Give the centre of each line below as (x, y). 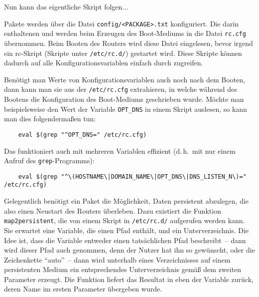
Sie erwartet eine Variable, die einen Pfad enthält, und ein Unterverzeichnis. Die (127, 230)
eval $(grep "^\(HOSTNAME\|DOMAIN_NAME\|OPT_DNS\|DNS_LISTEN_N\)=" (132, 176)
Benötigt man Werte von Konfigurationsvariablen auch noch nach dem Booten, (125, 79)
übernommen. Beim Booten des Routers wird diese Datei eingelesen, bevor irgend (129, 43)
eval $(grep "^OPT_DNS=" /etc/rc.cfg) (82, 135)
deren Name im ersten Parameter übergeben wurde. (83, 289)
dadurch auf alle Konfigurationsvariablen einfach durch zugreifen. (104, 63)
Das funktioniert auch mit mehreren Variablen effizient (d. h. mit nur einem (120, 150)
